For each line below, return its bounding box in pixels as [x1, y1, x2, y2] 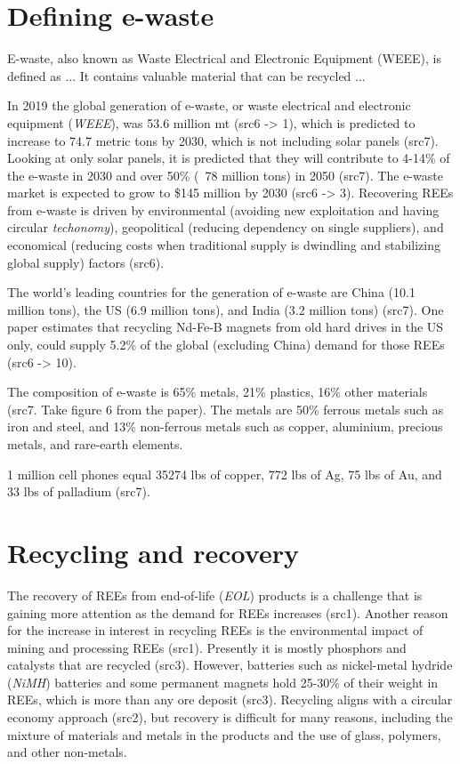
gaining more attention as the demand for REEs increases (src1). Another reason [7, 603, 448, 622]
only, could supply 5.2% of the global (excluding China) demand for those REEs [7, 335, 445, 354]
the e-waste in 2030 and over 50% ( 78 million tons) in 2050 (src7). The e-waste [7, 165, 443, 184]
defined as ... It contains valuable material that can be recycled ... [7, 66, 366, 84]
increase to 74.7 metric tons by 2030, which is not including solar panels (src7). [7, 131, 439, 149]
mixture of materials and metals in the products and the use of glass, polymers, [7, 725, 441, 744]
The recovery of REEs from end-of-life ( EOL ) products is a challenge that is [7, 585, 423, 604]
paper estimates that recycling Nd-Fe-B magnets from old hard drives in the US [7, 318, 444, 336]
